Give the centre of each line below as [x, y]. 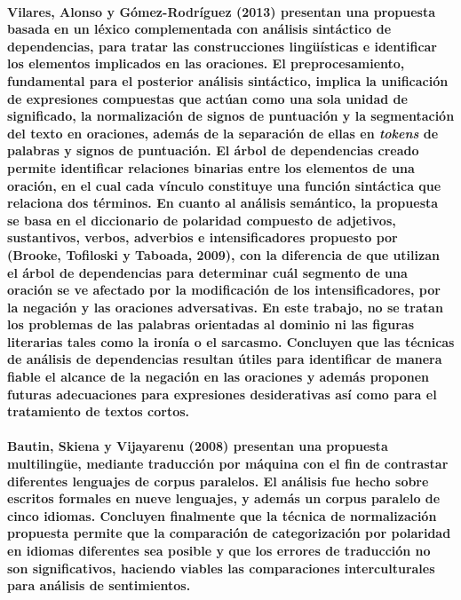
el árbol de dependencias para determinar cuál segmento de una [207, 272]
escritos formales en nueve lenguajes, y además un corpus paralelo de [224, 498]
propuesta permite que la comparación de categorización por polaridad [229, 533]
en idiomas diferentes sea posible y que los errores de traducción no [219, 550]
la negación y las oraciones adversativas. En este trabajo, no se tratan [225, 307]
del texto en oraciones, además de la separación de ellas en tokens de [223, 133]
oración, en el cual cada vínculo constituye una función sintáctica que [224, 185]
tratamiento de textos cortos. [99, 411]
